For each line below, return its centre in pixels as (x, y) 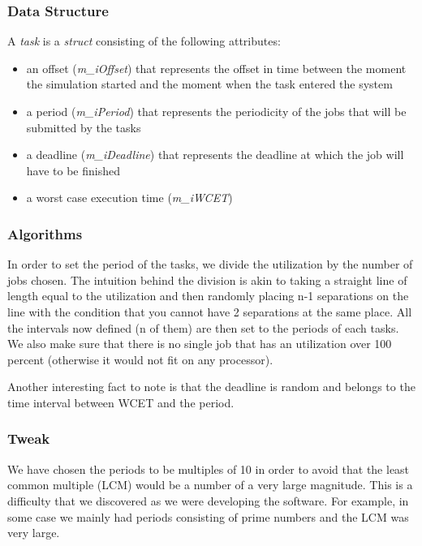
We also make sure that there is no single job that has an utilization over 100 (200, 344)
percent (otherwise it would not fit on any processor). (140, 359)
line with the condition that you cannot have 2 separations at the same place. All (210, 311)
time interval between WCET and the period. (121, 402)
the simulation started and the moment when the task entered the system (209, 84)
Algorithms (45, 233)
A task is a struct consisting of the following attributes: (144, 41)
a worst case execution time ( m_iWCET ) (129, 198)
